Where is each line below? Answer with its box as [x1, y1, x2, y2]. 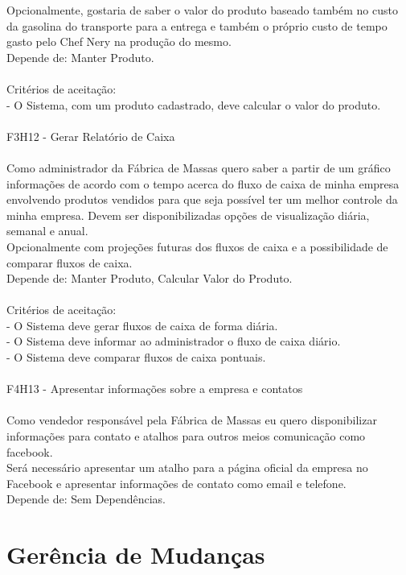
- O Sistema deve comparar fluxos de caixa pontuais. [6, 349, 266, 366]
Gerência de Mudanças [6, 538, 265, 571]
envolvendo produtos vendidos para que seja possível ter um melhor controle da [6, 191, 398, 208]
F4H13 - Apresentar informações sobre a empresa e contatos [6, 380, 303, 397]
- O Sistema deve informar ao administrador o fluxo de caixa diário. [6, 333, 341, 350]
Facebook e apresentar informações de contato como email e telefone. [6, 474, 347, 491]
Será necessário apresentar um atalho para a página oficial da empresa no [6, 459, 368, 476]
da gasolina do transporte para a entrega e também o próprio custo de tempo [6, 17, 388, 34]
